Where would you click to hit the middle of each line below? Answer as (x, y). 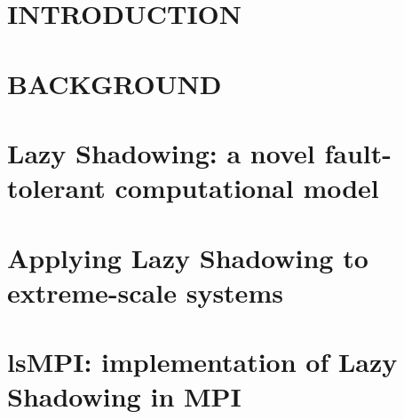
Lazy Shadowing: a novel (161, 152)
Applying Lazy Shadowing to (188, 257)
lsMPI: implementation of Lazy (202, 362)
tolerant (56, 188)
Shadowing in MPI (124, 396)
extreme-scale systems (145, 292)
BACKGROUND (115, 83)
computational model (247, 188)
